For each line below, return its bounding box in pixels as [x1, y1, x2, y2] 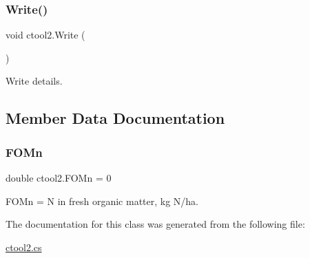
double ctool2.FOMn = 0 [6, 171, 112, 184]
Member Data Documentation [6, 107, 225, 129]
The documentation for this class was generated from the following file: [6, 217, 305, 231]
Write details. [6, 74, 63, 88]
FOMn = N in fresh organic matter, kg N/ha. [6, 193, 199, 208]
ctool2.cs [6, 239, 42, 254]
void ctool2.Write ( [6, 28, 85, 42]
